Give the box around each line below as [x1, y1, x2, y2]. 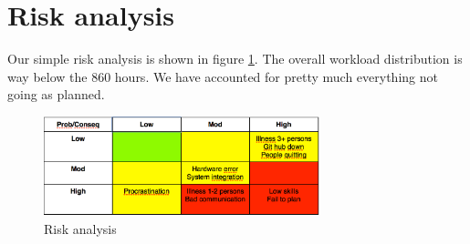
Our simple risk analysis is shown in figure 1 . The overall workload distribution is [7, 49, 463, 68]
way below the [7, 66, 88, 86]
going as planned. [7, 85, 105, 104]
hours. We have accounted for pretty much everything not [114, 66, 438, 86]
